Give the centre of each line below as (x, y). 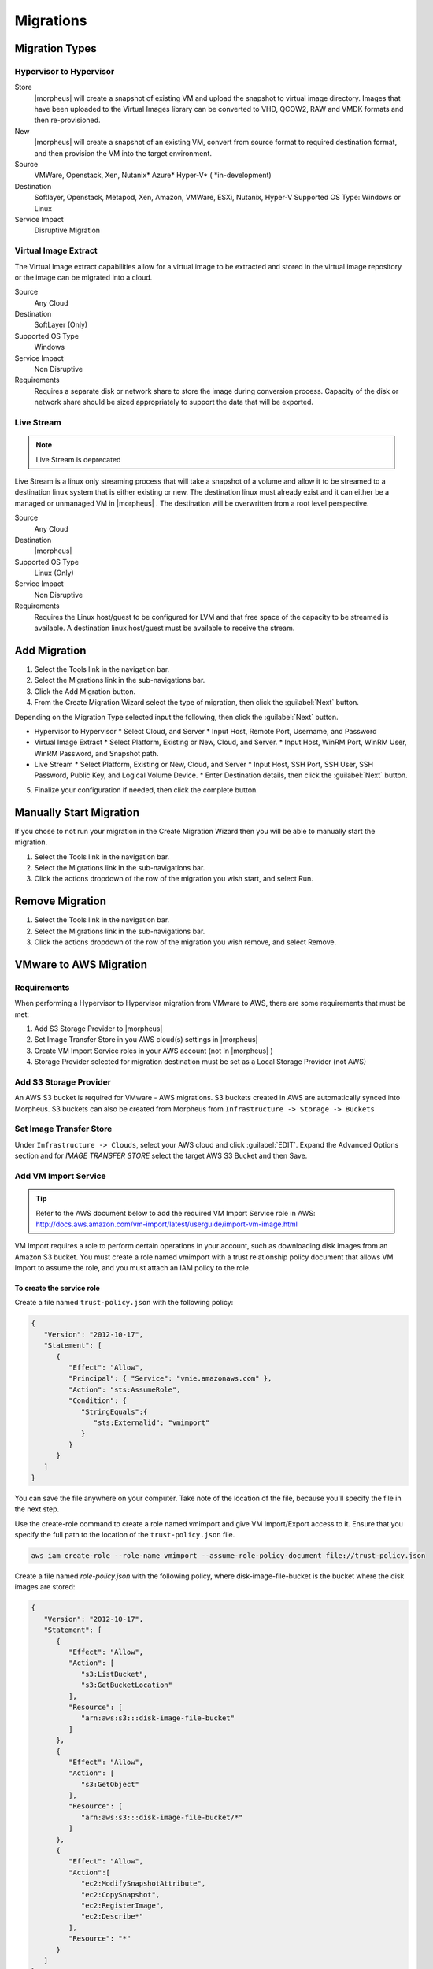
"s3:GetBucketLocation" (127, 1685)
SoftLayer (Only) (61, 325)
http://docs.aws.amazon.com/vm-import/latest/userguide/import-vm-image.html (167, 1224)
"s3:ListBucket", (114, 1674)
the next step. (37, 1509)
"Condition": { (98, 1401)
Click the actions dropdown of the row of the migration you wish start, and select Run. (174, 879)
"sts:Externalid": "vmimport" (152, 1422)
